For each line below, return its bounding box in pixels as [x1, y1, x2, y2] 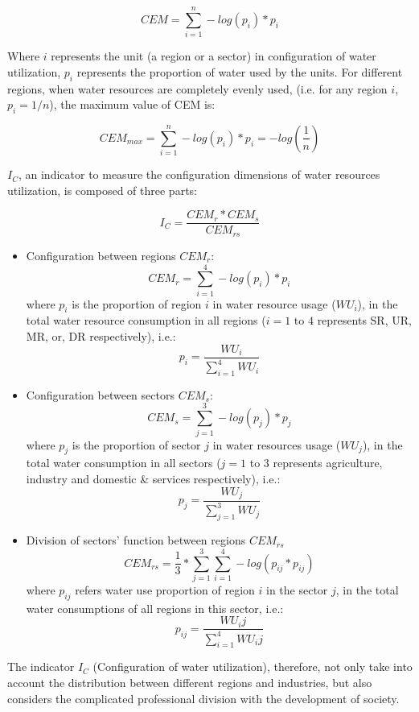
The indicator [7, 658, 75, 675]
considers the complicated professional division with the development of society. [7, 689, 400, 706]
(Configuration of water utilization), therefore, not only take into [92, 658, 413, 675]
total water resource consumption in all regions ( [26, 312, 266, 329]
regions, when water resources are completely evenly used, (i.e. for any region [7, 80, 388, 97]
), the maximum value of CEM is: [49, 96, 216, 113]
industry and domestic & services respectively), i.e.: [26, 470, 281, 486]
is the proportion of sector [72, 436, 201, 453]
